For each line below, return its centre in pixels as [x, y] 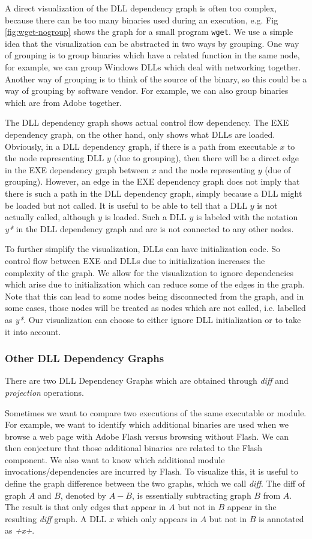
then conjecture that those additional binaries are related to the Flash [134, 448]
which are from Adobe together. [63, 102]
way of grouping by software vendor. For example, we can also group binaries [147, 91]
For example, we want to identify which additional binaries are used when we [147, 424]
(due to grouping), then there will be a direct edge [206, 158]
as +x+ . [20, 530]
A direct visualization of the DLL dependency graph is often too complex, [141, 8]
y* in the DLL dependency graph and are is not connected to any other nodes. [149, 228]
